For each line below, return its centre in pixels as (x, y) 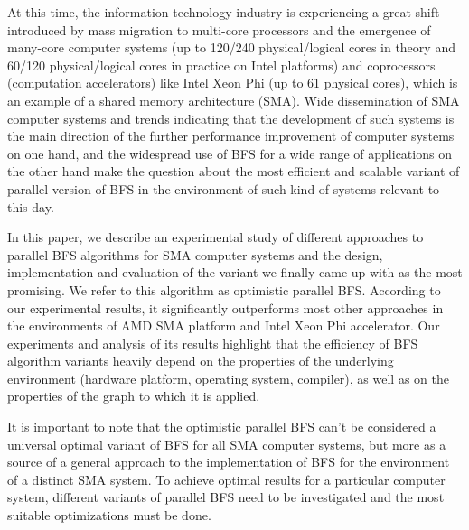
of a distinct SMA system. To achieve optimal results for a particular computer (226, 479)
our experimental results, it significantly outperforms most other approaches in (225, 307)
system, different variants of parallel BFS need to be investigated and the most (226, 497)
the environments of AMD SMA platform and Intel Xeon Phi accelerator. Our (224, 325)
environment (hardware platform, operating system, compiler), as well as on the (228, 378)
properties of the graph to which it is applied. (134, 396)
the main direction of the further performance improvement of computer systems (231, 136)
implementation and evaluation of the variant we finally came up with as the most (235, 272)
